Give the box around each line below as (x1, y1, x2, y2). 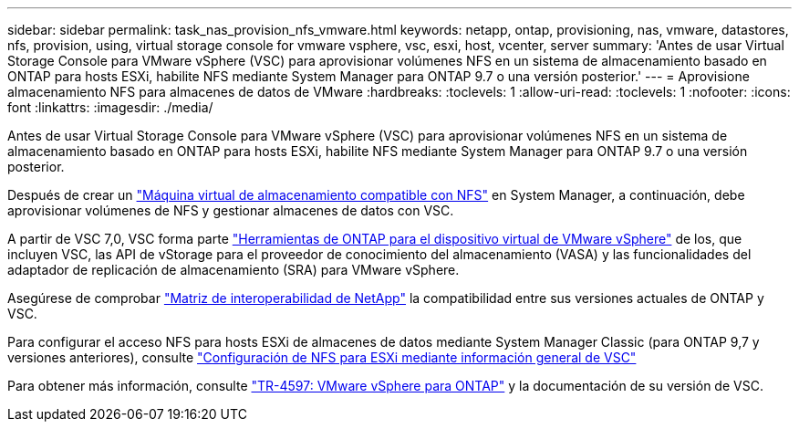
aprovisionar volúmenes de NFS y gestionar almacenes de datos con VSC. (7, 203, 454, 218)
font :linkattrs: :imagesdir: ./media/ (7, 99, 213, 115)
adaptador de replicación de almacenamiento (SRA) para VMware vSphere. (7, 262, 460, 277)
